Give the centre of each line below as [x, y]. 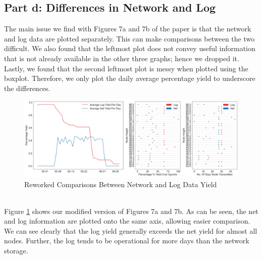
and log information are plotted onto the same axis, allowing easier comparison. [127, 221]
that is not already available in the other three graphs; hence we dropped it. [122, 58]
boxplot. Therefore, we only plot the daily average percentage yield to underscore [130, 78]
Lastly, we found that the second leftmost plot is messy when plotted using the [126, 68]
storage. [16, 251]
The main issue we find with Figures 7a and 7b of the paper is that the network [128, 29]
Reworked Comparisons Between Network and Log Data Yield [121, 184]
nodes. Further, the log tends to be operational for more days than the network [127, 241]
